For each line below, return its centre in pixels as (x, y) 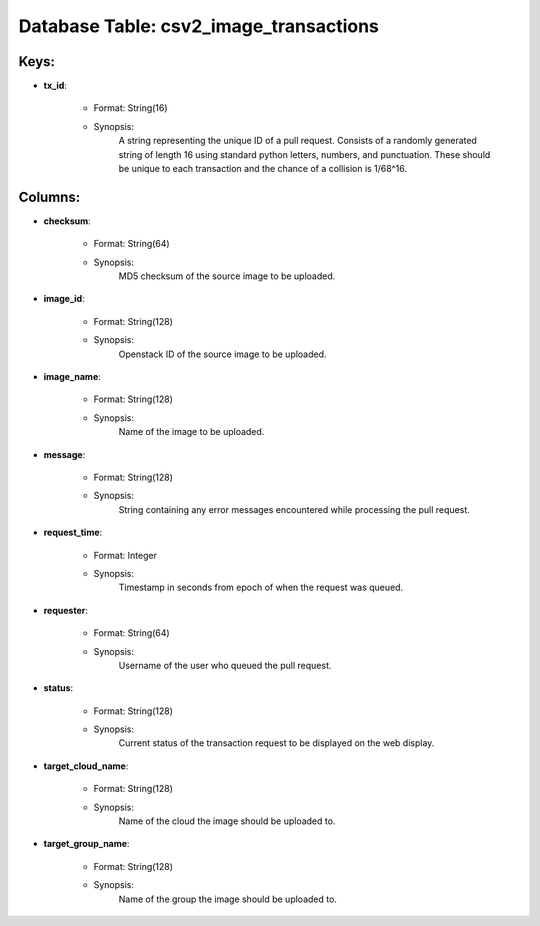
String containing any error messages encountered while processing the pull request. (294, 509)
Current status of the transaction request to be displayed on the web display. (276, 743)
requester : (66, 610)
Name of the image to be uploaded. (191, 432)
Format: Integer (125, 555)
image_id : (64, 299)
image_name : (72, 377)
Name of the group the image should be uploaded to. (227, 899)
